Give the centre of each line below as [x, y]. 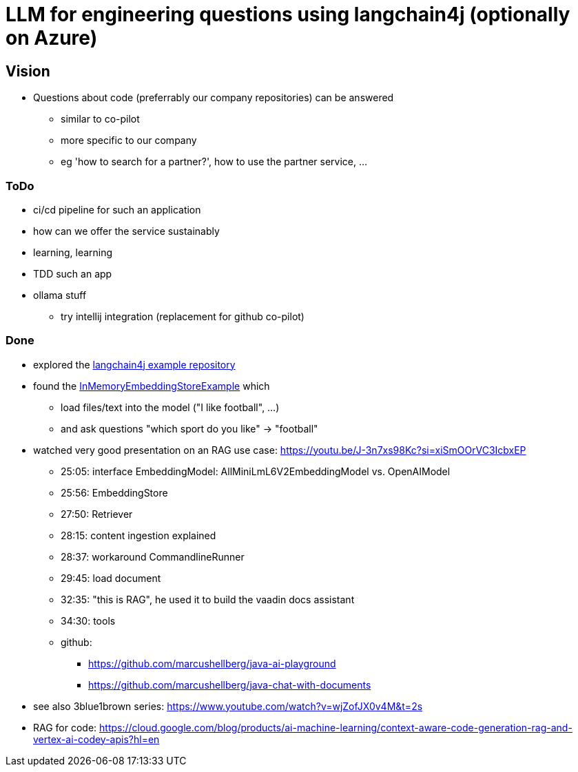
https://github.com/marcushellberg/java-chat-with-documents [230, 685]
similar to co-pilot [100, 119]
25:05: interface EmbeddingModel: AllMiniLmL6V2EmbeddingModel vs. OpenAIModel [256, 471]
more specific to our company [129, 140]
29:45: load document [111, 578]
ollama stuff [60, 295]
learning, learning [73, 252]
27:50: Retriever [97, 514]
